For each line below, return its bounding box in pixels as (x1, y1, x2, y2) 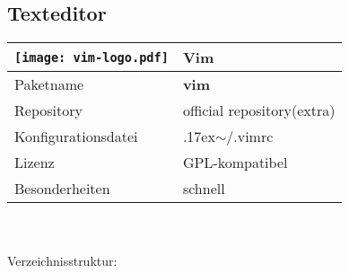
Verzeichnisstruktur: (7, 251, 118, 270)
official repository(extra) (182, 100, 336, 121)
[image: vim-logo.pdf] (14, 49, 169, 65)
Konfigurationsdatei (14, 126, 138, 147)
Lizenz (14, 152, 55, 173)
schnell (182, 178, 225, 199)
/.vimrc (226, 126, 274, 147)
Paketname (14, 74, 84, 95)
